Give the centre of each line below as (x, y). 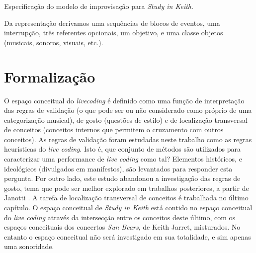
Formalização (50, 76)
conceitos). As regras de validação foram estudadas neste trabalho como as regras (128, 139)
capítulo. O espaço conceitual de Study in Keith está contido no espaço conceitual (128, 208)
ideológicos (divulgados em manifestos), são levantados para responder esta (118, 168)
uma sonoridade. (29, 246)
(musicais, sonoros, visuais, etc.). (54, 42)
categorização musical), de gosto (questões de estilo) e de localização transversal (126, 120)
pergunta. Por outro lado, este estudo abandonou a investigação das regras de (122, 178)
